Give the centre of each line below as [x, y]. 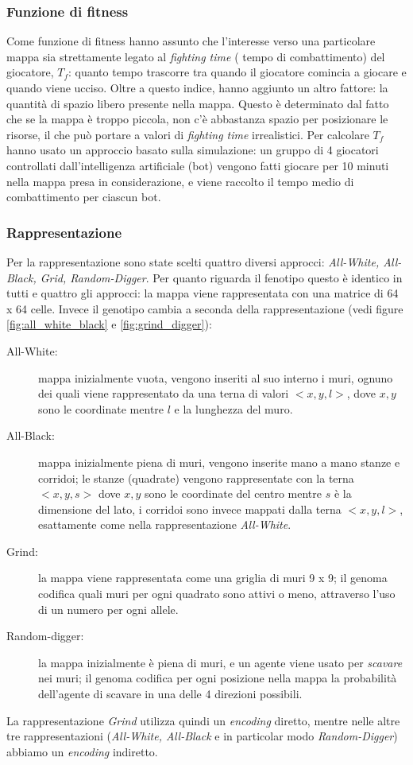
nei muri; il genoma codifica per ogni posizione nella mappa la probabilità [218, 678]
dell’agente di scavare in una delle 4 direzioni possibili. [170, 694]
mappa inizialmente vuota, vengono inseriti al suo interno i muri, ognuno [216, 377]
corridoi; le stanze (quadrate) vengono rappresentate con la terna [196, 478]
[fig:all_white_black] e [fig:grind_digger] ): [109, 324]
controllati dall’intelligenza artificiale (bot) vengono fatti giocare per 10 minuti [198, 165]
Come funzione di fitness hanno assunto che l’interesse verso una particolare [191, 41]
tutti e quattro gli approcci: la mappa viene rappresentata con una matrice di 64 [203, 293]
